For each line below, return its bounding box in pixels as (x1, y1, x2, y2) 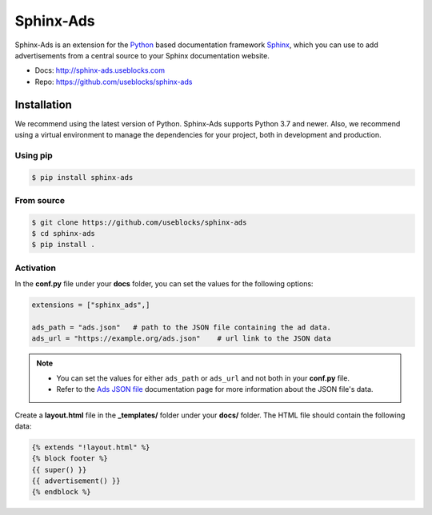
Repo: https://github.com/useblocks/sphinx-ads (34, 77, 193, 86)
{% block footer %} (31, 454, 108, 463)
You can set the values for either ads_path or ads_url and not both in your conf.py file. (56, 373, 350, 383)
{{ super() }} (31, 465, 87, 474)
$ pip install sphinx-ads (31, 173, 134, 182)
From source (14, 194, 66, 206)
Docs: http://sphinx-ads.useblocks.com (34, 66, 166, 75)
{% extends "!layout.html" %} (31, 442, 150, 452)
